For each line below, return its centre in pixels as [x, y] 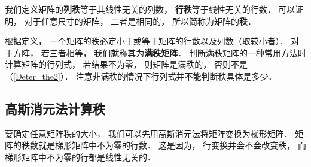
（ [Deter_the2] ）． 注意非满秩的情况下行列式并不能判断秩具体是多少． [141, 76]
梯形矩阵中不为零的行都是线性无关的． [80, 157]
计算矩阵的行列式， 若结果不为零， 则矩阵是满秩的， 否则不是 [126, 64]
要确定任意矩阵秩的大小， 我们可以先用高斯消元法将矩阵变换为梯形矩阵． [149, 133]
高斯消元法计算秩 [55, 108]
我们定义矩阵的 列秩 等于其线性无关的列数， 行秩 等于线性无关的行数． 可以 [150, 9]
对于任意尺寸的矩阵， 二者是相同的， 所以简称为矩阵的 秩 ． [140, 21]
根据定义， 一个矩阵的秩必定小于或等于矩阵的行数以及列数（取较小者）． [147, 41]
